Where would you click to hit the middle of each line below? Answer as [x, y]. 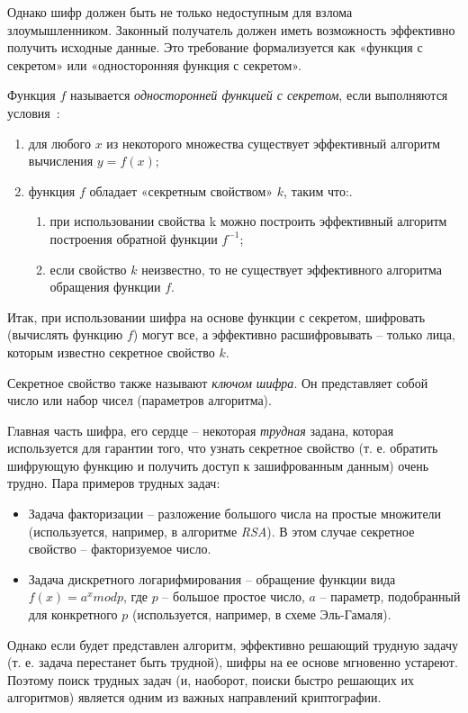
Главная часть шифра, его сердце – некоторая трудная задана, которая [201, 430]
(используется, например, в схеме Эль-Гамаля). [261, 614]
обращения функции [105, 287]
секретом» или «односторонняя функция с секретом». [154, 64]
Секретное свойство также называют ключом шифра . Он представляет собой [218, 382]
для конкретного [73, 614]
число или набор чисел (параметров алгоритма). [139, 400]
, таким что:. [318, 190]
